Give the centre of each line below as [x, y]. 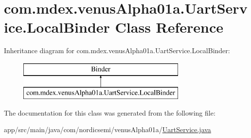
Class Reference [169, 27]
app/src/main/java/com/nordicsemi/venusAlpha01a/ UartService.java [108, 129]
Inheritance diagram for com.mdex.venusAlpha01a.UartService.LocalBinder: [117, 50]
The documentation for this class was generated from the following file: [110, 113]
